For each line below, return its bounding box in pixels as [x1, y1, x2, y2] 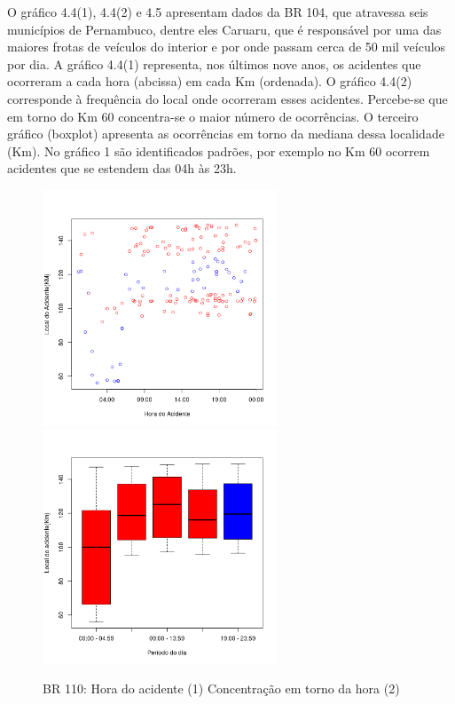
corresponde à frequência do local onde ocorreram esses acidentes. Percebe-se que [7, 89, 448, 107]
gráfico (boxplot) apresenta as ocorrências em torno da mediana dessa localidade [7, 124, 444, 143]
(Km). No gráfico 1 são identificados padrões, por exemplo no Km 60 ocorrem [7, 141, 430, 160]
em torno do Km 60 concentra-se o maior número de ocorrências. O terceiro [7, 107, 419, 125]
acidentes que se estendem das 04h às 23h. [7, 159, 237, 178]
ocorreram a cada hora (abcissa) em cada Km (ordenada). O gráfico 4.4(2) [7, 72, 412, 91]
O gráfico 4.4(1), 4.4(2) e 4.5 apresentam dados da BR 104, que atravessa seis [7, 3, 428, 20]
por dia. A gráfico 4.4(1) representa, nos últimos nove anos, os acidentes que [7, 54, 421, 73]
